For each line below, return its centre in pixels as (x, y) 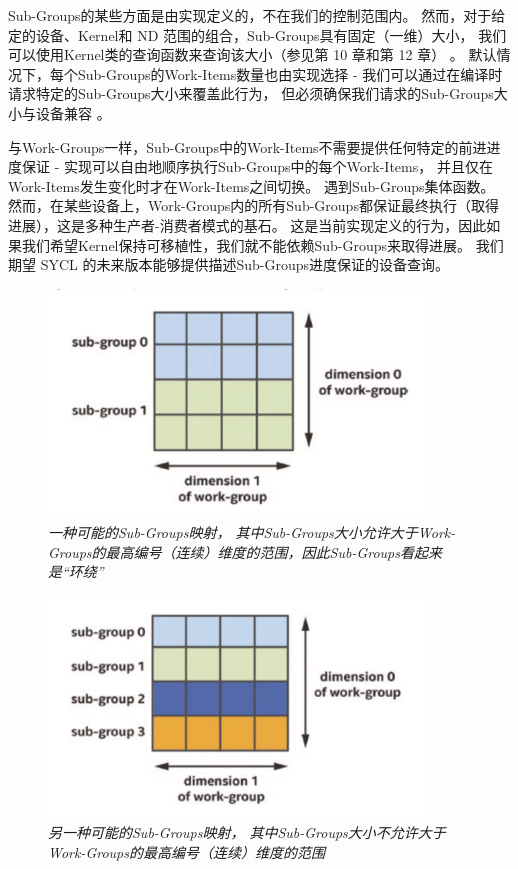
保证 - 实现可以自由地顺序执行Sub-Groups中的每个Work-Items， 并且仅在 (257, 166)
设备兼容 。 (73, 112)
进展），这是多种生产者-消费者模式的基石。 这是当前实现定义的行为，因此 (247, 224)
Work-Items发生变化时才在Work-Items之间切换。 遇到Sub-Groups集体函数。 (251, 185)
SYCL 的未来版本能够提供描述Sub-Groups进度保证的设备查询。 (245, 264)
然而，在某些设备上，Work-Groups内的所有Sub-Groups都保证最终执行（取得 (253, 205)
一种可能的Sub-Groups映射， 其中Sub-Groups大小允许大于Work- (252, 532)
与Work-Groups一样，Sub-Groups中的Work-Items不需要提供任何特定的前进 (247, 146)
